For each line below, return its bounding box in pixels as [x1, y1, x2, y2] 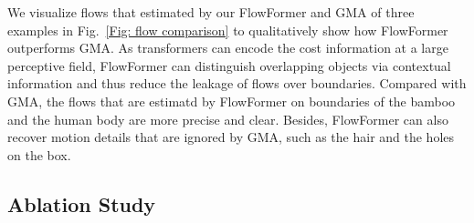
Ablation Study [7, 189, 156, 218]
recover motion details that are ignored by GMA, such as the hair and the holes [7, 127, 455, 147]
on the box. [7, 145, 71, 164]
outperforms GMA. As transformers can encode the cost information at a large [7, 38, 448, 57]
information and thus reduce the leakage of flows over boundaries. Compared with [7, 74, 467, 93]
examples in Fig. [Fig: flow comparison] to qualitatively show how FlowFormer [7, 20, 448, 39]
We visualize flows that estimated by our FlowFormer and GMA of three [7, 3, 415, 21]
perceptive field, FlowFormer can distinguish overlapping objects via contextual [7, 56, 451, 75]
